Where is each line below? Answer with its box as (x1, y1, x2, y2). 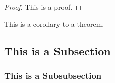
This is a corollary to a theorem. (4, 18, 104, 29)
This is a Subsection (4, 43, 111, 58)
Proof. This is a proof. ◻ (4, 2, 82, 12)
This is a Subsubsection (4, 69, 102, 81)
